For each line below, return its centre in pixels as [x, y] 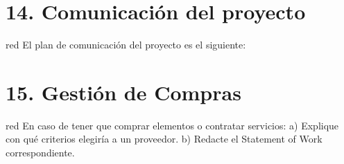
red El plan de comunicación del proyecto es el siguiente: [126, 45]
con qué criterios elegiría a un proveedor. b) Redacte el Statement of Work [164, 139]
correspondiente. [40, 153]
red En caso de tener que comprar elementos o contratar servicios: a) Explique [172, 125]
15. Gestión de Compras [123, 92]
